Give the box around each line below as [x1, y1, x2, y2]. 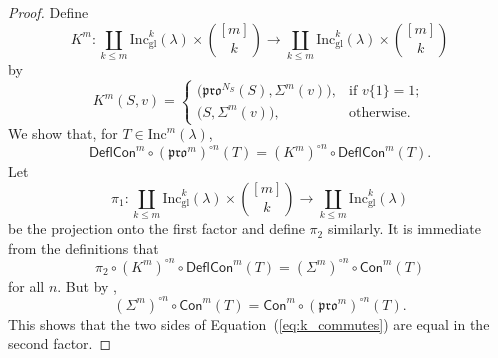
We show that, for [8, 123, 118, 144]
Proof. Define [8, 2, 89, 22]
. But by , [57, 275, 118, 296]
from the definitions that [8, 237, 159, 258]
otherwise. [349, 105, 411, 120]
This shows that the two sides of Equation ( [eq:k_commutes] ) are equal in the [8, 313, 490, 334]
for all [8, 275, 45, 296]
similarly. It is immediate [327, 218, 481, 239]
